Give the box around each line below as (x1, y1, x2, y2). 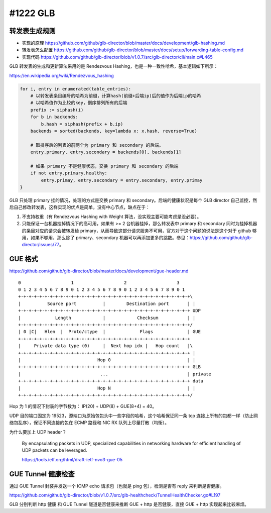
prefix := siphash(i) (30, 107, 84, 113)
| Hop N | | (18, 385, 196, 391)
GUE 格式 (9, 255, 38, 263)
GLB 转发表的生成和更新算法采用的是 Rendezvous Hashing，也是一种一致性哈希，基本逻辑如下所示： (9, 63, 218, 69)
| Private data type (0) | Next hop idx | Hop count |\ (18, 343, 193, 349)
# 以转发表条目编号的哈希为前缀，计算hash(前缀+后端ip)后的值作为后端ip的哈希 (30, 93, 201, 98)
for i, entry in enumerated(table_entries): (20, 86, 131, 91)
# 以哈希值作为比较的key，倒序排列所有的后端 (30, 100, 127, 106)
